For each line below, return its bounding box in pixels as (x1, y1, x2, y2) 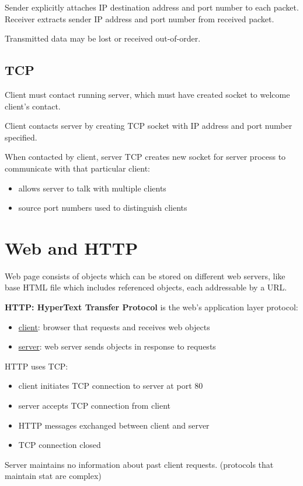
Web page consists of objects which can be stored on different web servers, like (5, 269, 285, 282)
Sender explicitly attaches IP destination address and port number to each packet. (5, 1, 299, 13)
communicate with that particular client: (5, 162, 150, 174)
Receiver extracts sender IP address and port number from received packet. (5, 12, 274, 25)
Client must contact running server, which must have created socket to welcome (5, 88, 290, 100)
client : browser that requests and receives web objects (18, 320, 210, 333)
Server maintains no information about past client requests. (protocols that (5, 458, 274, 470)
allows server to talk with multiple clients (18, 182, 166, 194)
